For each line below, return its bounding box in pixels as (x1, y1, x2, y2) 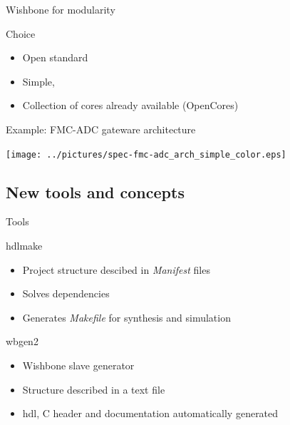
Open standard (22, 50, 88, 65)
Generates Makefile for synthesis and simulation (22, 309, 231, 324)
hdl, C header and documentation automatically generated (22, 406, 279, 421)
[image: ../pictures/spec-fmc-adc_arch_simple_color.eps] (6, 149, 286, 160)
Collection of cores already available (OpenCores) (22, 98, 239, 113)
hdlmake (6, 238, 43, 253)
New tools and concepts (6, 180, 185, 203)
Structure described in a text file (22, 382, 165, 396)
